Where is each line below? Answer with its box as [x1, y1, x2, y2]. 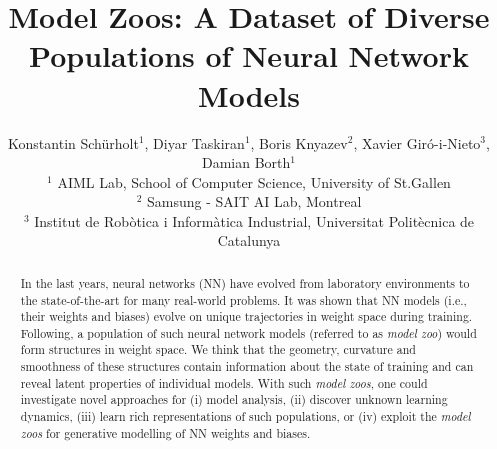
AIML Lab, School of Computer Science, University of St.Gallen [57, 171, 451, 192]
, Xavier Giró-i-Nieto [353, 132, 481, 153]
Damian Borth [201, 152, 291, 173]
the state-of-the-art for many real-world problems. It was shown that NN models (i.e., [20, 291, 467, 308]
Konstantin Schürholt [8, 132, 139, 153]
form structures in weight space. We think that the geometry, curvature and [20, 341, 416, 358]
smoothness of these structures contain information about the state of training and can [20, 358, 474, 375]
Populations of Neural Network [29, 35, 469, 76]
